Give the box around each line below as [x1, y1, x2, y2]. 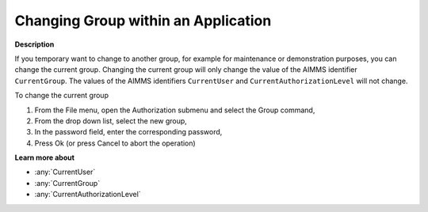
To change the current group [14, 91, 109, 100]
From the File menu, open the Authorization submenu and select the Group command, [34, 105, 315, 115]
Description [14, 40, 55, 49]
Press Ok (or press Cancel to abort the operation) [34, 138, 196, 148]
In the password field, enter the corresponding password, [34, 127, 223, 137]
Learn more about [14, 153, 75, 162]
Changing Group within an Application [14, 12, 272, 29]
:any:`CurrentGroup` [34, 178, 101, 187]
